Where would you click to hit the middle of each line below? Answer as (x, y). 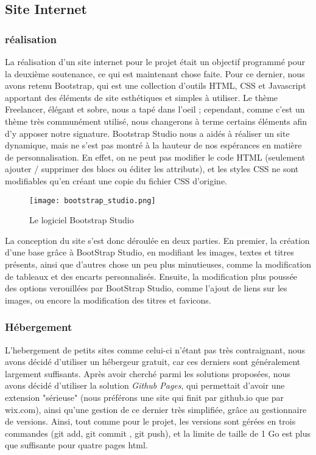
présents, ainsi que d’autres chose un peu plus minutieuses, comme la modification (158, 264)
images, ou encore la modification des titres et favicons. (108, 300)
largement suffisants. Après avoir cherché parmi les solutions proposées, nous (148, 373)
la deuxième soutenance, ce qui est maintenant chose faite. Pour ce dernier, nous (155, 73)
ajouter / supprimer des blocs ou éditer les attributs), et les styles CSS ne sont (152, 169)
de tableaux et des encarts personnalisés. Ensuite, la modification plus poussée (151, 276)
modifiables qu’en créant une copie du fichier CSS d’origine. (116, 180)
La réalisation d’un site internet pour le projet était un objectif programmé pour (155, 61)
